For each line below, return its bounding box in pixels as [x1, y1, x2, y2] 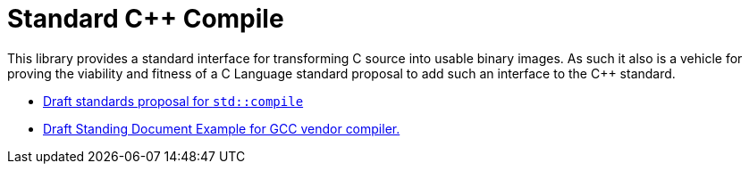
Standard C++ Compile [7, 4, 284, 34]
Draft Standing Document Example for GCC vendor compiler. [43, 120, 400, 136]
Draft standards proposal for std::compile [43, 93, 304, 109]
